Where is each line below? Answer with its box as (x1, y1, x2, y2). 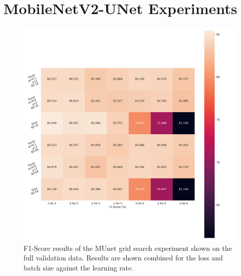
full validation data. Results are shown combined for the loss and (24, 252, 223, 263)
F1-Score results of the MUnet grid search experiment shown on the (24, 242, 232, 253)
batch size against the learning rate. (24, 262, 134, 272)
